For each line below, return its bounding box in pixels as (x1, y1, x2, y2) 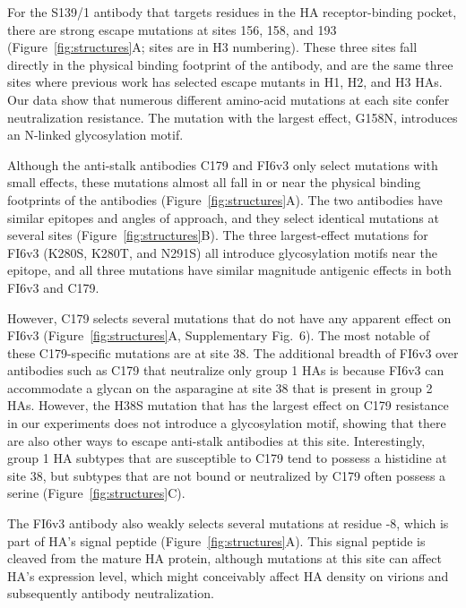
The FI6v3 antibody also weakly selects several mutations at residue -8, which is (7, 514, 449, 533)
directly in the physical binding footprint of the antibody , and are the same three (7, 55, 453, 73)
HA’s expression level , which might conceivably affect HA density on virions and (7, 566, 449, 585)
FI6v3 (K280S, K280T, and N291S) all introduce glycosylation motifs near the (7, 243, 437, 261)
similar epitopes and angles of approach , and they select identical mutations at (7, 208, 439, 227)
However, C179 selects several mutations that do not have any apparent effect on (7, 308, 452, 327)
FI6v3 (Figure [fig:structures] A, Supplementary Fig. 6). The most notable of (7, 326, 430, 345)
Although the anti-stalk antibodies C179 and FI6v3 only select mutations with (7, 155, 438, 174)
